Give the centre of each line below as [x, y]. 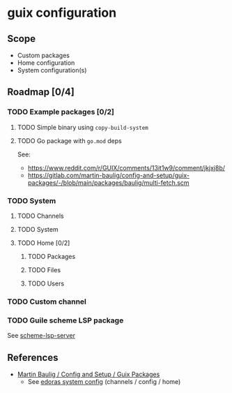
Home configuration [46, 63]
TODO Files [44, 269]
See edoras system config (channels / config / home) [104, 382]
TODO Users [46, 283]
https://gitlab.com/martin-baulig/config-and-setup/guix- [109, 175]
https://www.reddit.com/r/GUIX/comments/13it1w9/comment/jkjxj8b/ [126, 168]
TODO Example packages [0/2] [61, 112]
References [33, 357]
